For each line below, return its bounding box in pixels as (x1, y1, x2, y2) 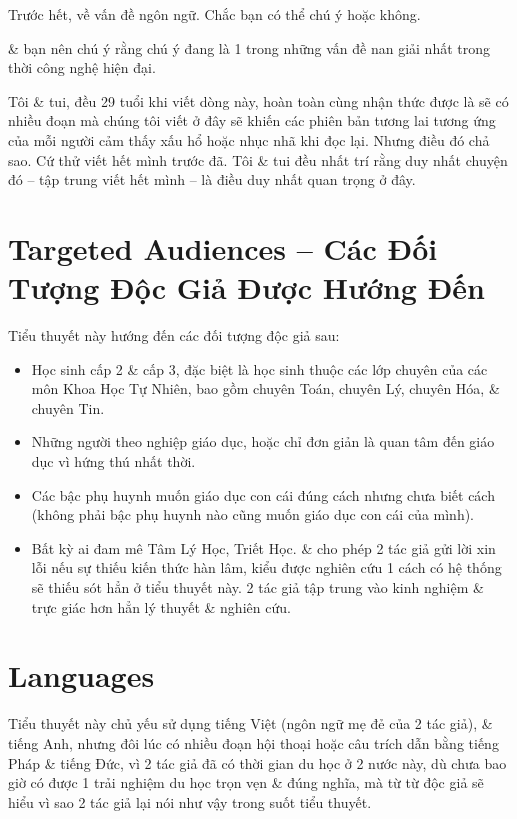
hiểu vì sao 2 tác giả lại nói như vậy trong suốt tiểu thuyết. (8, 791, 372, 812)
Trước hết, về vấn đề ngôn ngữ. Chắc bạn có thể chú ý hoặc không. (8, 4, 421, 24)
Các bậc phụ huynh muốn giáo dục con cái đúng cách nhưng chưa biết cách (31, 484, 495, 505)
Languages (8, 655, 155, 696)
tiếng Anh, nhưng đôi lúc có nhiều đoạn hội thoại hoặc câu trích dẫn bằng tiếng (8, 732, 499, 753)
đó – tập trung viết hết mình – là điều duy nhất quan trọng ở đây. (8, 169, 416, 190)
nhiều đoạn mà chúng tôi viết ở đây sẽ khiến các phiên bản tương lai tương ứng (8, 110, 496, 131)
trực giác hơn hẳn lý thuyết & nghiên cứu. (31, 596, 291, 617)
